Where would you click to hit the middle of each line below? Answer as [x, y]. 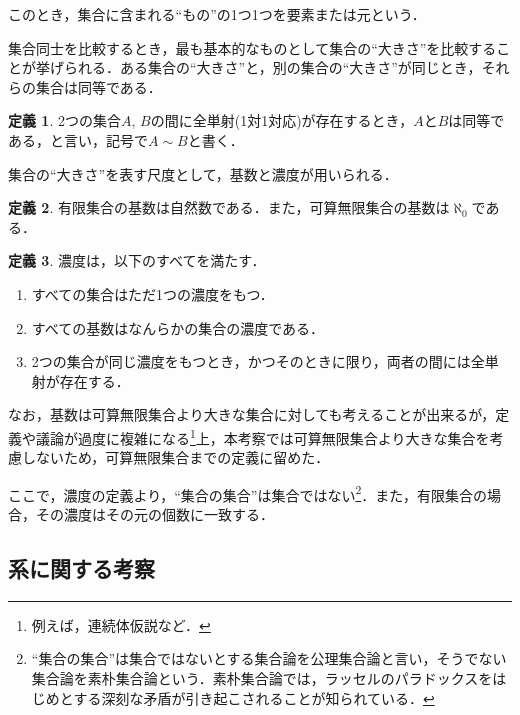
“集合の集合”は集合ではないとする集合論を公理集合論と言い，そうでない [269, 658]
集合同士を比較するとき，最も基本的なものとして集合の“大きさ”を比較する [252, 47]
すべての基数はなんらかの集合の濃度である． [178, 327]
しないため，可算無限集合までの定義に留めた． [175, 457]
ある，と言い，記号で [78, 139]
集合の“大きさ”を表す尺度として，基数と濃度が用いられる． [203, 173]
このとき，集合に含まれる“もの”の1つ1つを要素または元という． [217, 14]
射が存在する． [80, 380]
